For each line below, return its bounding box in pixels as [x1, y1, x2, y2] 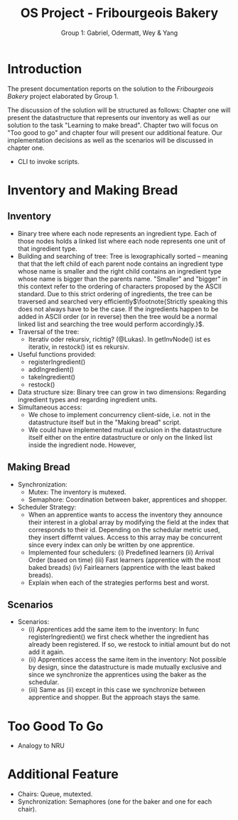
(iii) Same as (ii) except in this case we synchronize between [28, 686, 206, 694]
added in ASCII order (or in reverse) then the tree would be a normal [17, 312, 217, 320]
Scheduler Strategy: [17, 502, 77, 511]
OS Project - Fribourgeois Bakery [20, 5, 219, 21]
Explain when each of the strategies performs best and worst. [28, 578, 210, 587]
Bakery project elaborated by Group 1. [7, 92, 119, 100]
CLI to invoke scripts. [17, 157, 80, 166]
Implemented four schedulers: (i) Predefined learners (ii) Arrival [28, 548, 215, 556]
